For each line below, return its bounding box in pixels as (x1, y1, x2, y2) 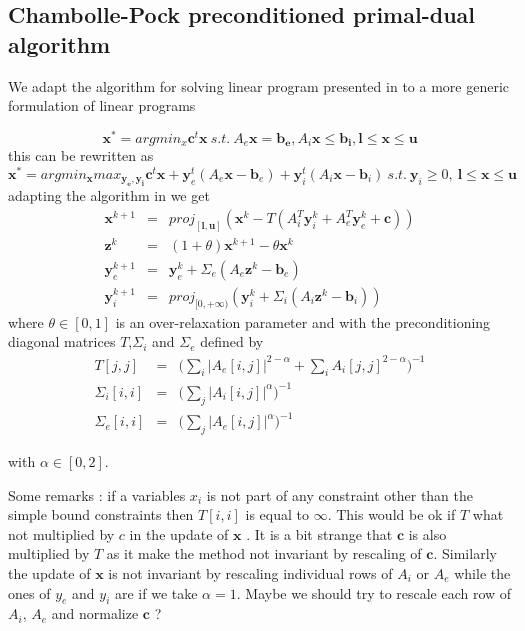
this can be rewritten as (8, 145, 154, 166)
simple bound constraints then (8, 504, 194, 525)
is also (408, 523, 447, 544)
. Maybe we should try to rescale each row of (236, 582, 512, 603)
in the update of (129, 523, 229, 544)
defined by (200, 331, 264, 352)
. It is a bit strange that (246, 523, 393, 544)
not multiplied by (8, 523, 115, 544)
